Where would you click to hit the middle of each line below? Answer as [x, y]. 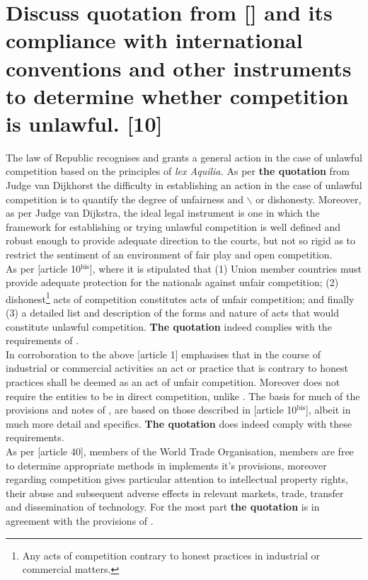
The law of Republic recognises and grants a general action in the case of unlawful [184, 157]
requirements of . [42, 340]
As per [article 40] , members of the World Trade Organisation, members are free [180, 451]
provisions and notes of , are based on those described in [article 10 [151, 410]
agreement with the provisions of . [80, 520]
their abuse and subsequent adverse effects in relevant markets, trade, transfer [175, 493]
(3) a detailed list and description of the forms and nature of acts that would [173, 313]
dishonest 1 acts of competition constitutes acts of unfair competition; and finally [180, 297]
